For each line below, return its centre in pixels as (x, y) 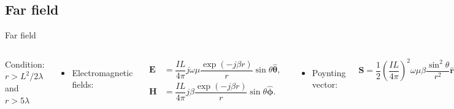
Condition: (25, 64)
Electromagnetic (102, 72)
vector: (325, 84)
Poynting (329, 72)
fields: (83, 84)
